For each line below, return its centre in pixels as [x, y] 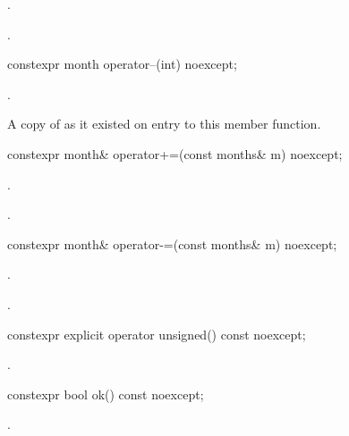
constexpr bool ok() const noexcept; [106, 394]
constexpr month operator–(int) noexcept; [122, 64]
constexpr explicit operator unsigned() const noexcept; [157, 334]
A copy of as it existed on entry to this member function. [164, 124]
